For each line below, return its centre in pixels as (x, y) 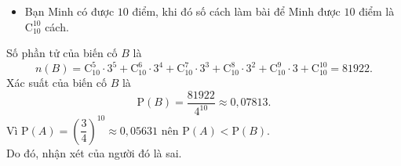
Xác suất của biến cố (57, 83)
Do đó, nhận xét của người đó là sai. (94, 152)
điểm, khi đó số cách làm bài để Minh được (236, 11)
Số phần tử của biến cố (62, 53)
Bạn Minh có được (69, 11)
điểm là (377, 11)
